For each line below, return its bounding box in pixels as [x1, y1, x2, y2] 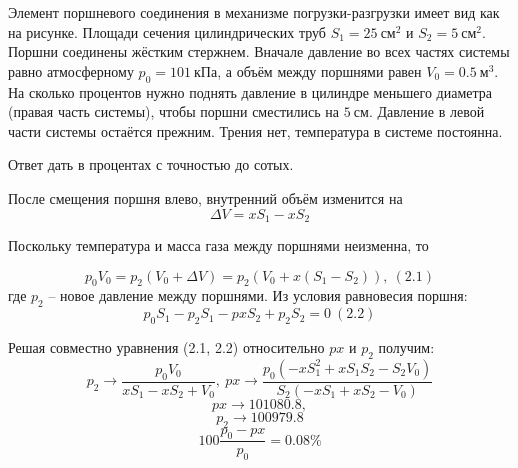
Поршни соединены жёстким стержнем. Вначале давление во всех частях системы [8, 41, 510, 62]
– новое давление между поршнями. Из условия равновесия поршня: [48, 285, 468, 306]
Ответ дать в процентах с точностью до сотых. [8, 154, 294, 175]
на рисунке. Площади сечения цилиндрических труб [8, 21, 326, 42]
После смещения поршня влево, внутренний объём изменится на [8, 187, 403, 208]
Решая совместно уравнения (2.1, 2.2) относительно [8, 336, 325, 357]
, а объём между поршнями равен [217, 60, 422, 81]
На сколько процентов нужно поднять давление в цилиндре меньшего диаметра [8, 81, 493, 102]
